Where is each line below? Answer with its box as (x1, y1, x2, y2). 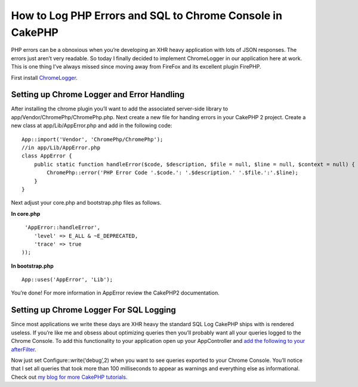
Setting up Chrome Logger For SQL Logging (11, 305, 176, 315)
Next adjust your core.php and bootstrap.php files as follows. (11, 199, 162, 206)
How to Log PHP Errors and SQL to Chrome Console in (11, 9, 283, 22)
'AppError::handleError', (24, 224, 101, 231)
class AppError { (21, 153, 72, 159)
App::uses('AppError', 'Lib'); (21, 276, 113, 283)
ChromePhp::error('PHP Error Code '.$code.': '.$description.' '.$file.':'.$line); (47, 169, 298, 176)
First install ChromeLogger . (11, 74, 78, 81)
